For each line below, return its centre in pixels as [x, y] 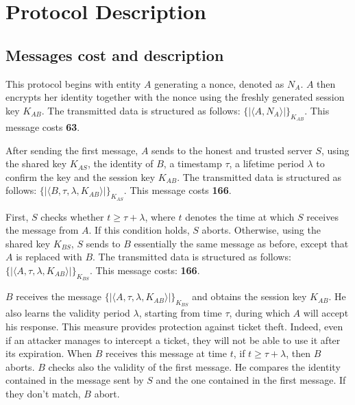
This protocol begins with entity [73, 83]
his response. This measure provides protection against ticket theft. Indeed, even [174, 326]
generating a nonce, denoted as [219, 83]
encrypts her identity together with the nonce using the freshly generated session [175, 97]
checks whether [72, 216]
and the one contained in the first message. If [251, 380]
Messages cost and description [115, 54]
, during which [259, 313]
